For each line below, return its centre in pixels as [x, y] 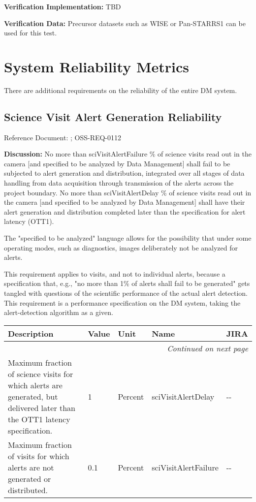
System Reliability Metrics [96, 66]
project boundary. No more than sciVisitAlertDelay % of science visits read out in [128, 192]
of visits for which [39, 456]
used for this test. [31, 33]
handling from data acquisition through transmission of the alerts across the [119, 183]
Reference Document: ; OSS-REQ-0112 [63, 137]
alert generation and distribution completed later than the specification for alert [125, 211]
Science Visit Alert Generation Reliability [113, 116]
